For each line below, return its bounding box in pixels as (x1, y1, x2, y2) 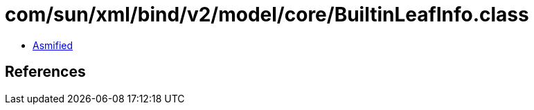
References (5, 63, 86, 81)
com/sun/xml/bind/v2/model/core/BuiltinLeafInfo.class (5, 3, 529, 26)
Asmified (33, 39, 73, 51)
